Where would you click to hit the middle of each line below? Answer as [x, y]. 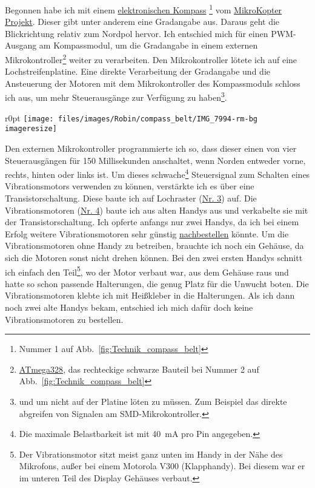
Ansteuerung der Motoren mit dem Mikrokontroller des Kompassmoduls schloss [153, 83]
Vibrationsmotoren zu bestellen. [64, 319]
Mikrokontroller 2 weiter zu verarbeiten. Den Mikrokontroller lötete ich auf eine [151, 59]
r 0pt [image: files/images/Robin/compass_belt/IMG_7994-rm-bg [131, 117]
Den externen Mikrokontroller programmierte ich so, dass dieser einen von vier [151, 148]
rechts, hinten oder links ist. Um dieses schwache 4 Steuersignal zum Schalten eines [157, 173]
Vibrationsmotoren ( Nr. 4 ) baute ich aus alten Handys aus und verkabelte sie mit [157, 210]
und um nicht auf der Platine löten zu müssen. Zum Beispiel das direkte [153, 402]
